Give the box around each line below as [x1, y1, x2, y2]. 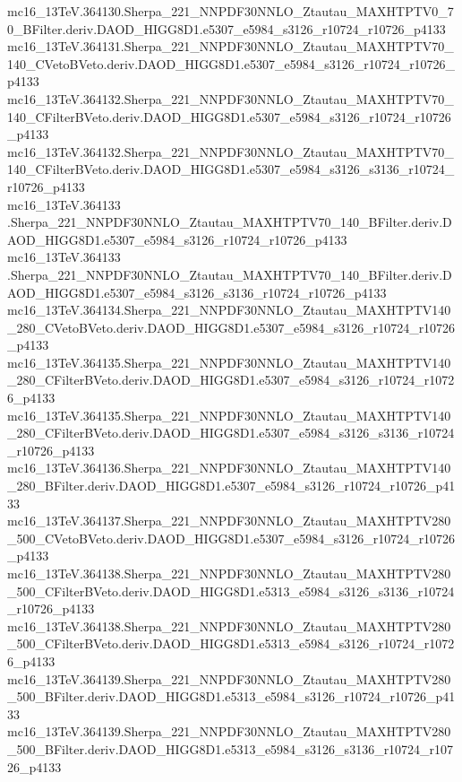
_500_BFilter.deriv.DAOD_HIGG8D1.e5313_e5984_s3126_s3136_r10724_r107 [7, 739, 454, 758]
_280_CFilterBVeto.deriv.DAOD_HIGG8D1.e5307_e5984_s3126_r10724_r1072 [7, 370, 455, 389]
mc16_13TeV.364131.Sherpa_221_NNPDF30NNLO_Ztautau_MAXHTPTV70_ [7, 37, 454, 56]
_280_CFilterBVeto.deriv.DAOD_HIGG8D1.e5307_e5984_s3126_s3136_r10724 [7, 423, 455, 442]
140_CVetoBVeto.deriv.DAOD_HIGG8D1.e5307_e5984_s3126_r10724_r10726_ [7, 54, 456, 73]
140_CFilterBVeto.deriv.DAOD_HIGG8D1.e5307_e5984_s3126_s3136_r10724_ [7, 160, 455, 178]
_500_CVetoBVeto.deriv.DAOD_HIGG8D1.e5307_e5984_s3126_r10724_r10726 [7, 528, 456, 547]
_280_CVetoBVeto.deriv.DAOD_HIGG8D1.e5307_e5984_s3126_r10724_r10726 [7, 317, 456, 336]
